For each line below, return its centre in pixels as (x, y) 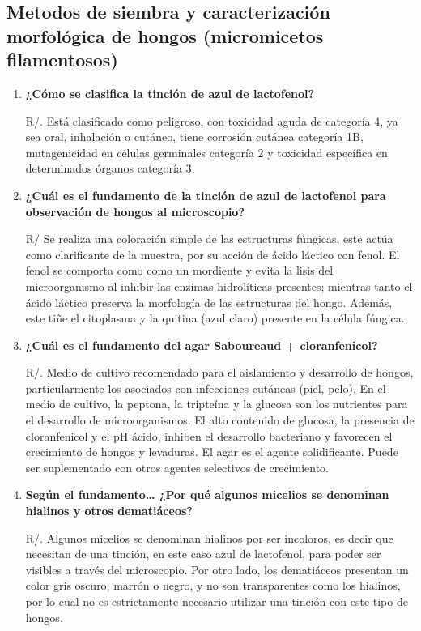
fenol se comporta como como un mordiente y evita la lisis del (179, 270)
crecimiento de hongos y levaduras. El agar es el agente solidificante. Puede (212, 452)
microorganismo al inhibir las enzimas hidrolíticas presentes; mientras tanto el (219, 286)
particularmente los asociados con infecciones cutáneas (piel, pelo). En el (206, 388)
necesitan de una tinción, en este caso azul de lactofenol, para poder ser (203, 554)
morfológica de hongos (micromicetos (165, 35)
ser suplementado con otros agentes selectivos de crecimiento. (177, 467)
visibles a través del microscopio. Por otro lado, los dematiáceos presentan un (217, 569)
